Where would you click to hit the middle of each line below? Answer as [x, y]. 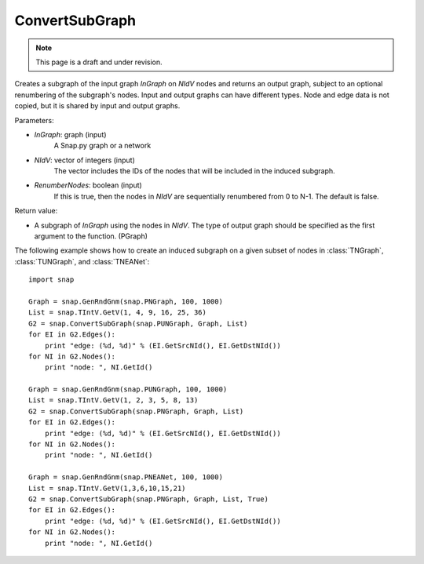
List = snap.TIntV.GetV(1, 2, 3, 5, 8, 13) [113, 400]
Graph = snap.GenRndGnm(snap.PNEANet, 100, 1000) [126, 477]
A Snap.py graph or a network [102, 146]
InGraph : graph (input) [70, 134]
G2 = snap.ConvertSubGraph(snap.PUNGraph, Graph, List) [138, 323]
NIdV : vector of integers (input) [84, 160]
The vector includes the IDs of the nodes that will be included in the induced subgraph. [194, 171]
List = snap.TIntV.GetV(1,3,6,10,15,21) [107, 488]
